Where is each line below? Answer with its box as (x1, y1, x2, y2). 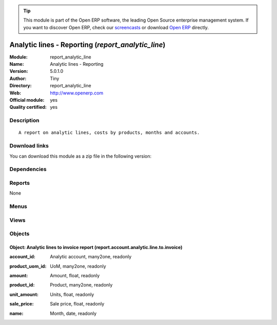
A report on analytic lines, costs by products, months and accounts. (18, 130, 200, 136)
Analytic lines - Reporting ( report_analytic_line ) (9, 40, 166, 49)
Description (9, 117, 39, 124)
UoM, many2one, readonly (50, 263, 106, 269)
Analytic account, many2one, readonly (50, 254, 132, 260)
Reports (9, 179, 30, 186)
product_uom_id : (9, 263, 47, 269)
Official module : (9, 97, 45, 103)
